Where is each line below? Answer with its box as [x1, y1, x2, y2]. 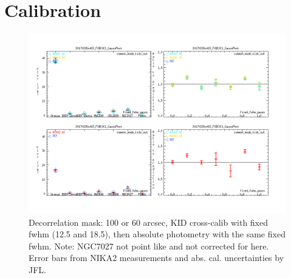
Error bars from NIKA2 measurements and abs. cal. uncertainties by [29, 251, 284, 264]
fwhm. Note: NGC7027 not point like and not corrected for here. [29, 239, 269, 252]
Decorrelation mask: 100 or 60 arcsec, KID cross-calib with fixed [29, 215, 269, 228]
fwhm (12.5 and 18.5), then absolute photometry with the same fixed [29, 228, 286, 240]
